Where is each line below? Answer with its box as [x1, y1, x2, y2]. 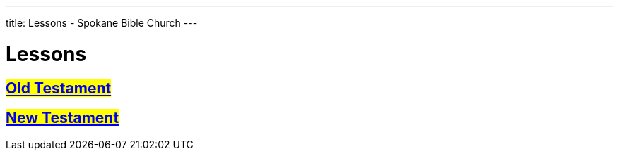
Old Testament [6, 79, 112, 97]
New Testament [6, 108, 119, 126]
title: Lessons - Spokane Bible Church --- [6, 17, 198, 29]
